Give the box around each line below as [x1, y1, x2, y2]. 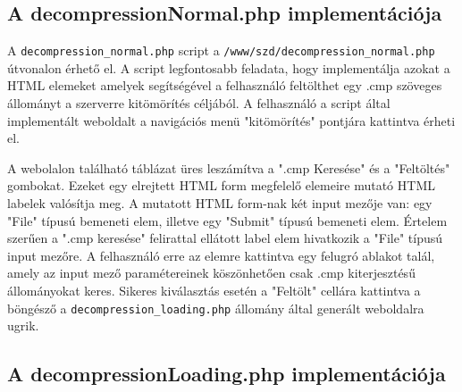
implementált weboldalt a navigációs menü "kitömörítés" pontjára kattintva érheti [7, 111, 456, 129]
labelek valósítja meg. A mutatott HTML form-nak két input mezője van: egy [7, 194, 433, 213]
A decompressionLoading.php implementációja [7, 360, 446, 388]
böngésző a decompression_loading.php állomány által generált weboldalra [7, 298, 424, 317]
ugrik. [7, 316, 39, 335]
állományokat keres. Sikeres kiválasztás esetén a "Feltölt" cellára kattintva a [7, 280, 421, 299]
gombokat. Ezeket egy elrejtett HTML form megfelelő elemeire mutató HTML [7, 176, 435, 195]
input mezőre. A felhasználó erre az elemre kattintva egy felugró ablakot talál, [7, 246, 435, 264]
